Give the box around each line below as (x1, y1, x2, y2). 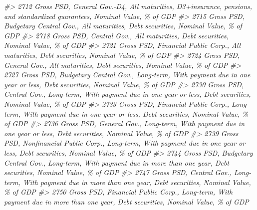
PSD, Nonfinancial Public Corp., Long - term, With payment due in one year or (4, 138, 246, 148)
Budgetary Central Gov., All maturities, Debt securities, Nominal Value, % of (4, 20, 242, 31)
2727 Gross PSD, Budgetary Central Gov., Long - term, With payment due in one (4, 69, 251, 80)
